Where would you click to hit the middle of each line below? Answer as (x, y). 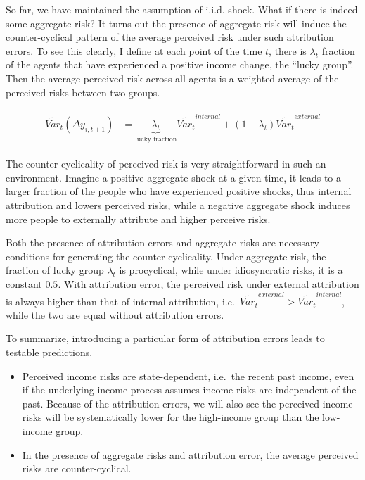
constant (24, 283)
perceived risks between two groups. (83, 92)
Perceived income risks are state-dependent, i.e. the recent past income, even (188, 375)
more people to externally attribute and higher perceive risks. (138, 219)
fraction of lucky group (55, 270)
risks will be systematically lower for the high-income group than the (171, 417)
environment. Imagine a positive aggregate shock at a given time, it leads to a (174, 177)
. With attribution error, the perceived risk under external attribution (209, 283)
